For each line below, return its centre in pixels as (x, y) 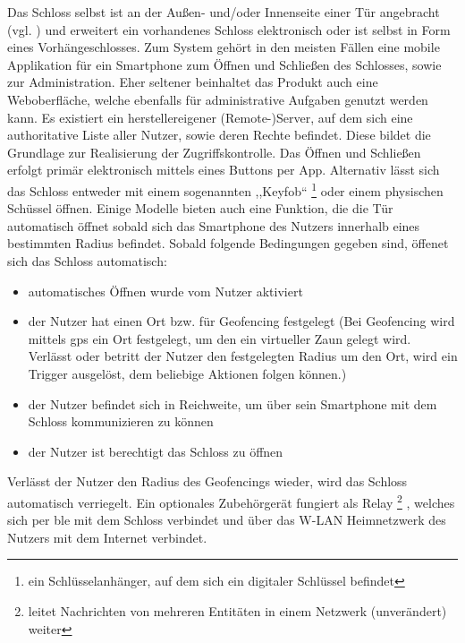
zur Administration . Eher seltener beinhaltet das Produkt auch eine (193, 82)
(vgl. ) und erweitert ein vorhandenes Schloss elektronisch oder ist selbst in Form (229, 29)
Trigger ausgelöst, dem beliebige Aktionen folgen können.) (187, 373)
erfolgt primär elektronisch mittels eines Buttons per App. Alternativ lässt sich (224, 170)
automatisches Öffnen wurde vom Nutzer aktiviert (165, 291)
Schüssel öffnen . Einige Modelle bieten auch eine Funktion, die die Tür (200, 208)
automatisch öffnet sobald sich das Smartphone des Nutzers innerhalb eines (214, 225)
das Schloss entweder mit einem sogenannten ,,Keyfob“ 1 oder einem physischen (225, 189)
